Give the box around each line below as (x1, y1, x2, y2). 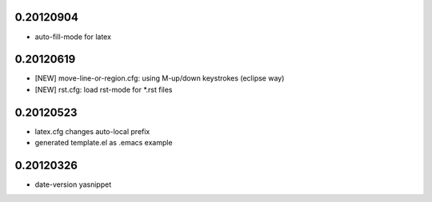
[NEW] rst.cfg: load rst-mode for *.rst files (34, 85, 173, 94)
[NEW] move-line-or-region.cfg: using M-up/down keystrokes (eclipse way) (34, 73, 285, 83)
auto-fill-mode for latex (34, 32, 112, 42)
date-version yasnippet (34, 180, 112, 189)
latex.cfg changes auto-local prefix (34, 126, 150, 136)
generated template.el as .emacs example (34, 138, 173, 148)
